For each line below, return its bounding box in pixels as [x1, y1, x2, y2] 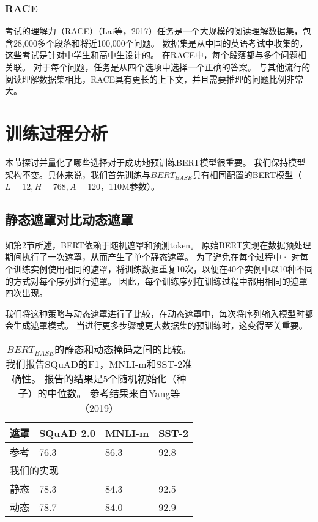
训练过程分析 [5, 120, 108, 145]
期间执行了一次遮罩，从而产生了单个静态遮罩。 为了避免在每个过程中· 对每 [5, 250, 309, 263]
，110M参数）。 [100, 180, 160, 193]
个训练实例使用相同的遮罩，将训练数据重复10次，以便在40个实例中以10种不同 [5, 263, 313, 275]
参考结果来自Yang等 [89, 386, 180, 401]
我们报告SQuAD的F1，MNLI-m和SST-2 [6, 357, 183, 371]
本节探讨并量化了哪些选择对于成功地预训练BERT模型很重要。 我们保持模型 [5, 155, 306, 168]
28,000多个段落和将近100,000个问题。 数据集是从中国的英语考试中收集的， [13, 36, 308, 49]
